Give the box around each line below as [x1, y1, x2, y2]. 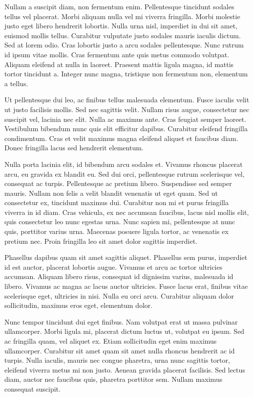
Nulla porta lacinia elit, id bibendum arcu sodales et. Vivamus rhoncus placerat [4, 159, 243, 169]
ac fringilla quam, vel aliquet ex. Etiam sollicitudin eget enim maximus [4, 336, 217, 346]
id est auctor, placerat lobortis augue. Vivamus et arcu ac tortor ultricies [4, 261, 223, 272]
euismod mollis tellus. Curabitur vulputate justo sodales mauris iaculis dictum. [4, 30, 241, 40]
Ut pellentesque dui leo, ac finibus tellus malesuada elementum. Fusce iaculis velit [4, 94, 250, 105]
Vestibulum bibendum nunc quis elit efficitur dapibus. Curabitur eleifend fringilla [4, 123, 248, 134]
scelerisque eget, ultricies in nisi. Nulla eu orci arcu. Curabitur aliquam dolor [4, 290, 234, 301]
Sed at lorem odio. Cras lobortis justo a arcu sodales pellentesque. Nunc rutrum [4, 40, 244, 50]
